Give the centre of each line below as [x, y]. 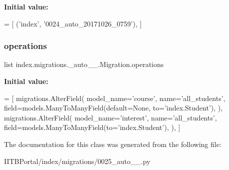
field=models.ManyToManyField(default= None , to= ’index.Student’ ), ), [113, 108]
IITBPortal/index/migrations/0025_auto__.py [77, 161]
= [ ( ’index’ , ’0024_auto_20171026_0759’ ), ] [73, 23]
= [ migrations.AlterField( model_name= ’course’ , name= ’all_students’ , [115, 98]
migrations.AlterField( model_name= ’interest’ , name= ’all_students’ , [110, 117]
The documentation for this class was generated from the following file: [113, 144]
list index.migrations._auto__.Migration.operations [84, 64]
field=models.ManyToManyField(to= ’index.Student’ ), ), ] [92, 127]
